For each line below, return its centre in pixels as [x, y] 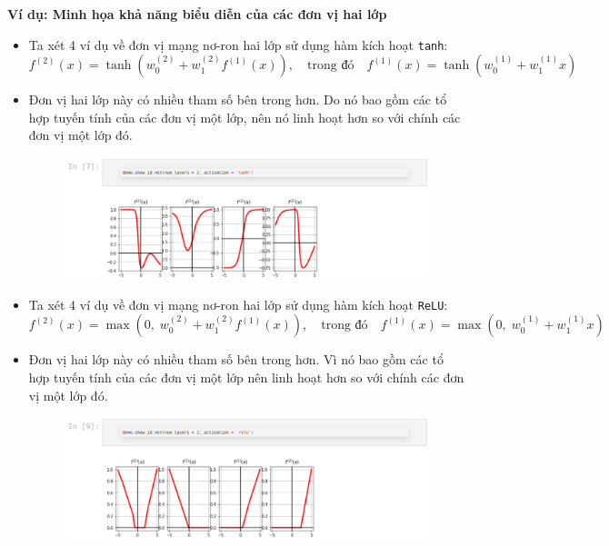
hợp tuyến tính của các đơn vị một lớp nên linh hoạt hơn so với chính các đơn [246, 377]
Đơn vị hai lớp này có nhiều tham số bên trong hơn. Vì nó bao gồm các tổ [236, 359]
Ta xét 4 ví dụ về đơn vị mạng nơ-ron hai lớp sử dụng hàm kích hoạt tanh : [238, 44]
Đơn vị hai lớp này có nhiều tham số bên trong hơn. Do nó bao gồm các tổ [238, 99]
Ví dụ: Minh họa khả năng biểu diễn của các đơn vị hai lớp [197, 14]
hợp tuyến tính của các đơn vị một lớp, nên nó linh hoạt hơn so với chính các [245, 117]
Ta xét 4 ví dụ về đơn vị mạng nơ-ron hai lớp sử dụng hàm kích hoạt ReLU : [238, 304]
